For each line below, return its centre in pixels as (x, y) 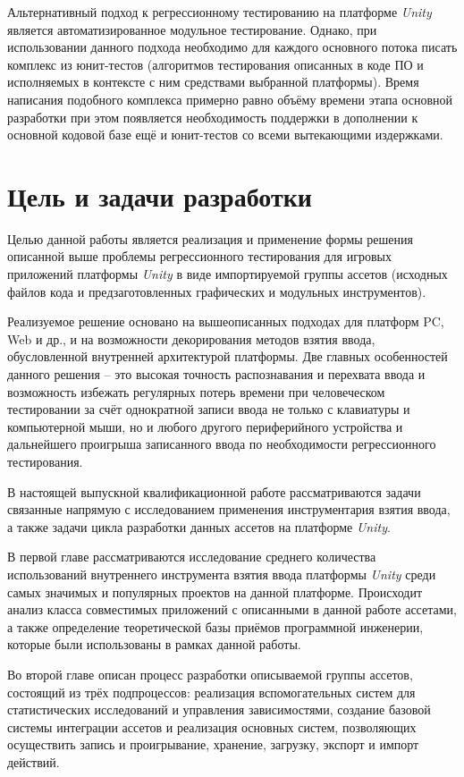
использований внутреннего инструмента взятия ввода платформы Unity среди (222, 574)
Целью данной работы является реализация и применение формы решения (210, 238)
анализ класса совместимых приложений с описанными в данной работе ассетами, (232, 609)
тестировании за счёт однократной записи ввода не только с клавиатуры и (209, 409)
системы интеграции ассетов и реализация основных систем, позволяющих (212, 726)
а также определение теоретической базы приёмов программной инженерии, (215, 626)
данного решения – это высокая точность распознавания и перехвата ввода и (216, 374)
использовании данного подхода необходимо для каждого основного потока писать (232, 47)
